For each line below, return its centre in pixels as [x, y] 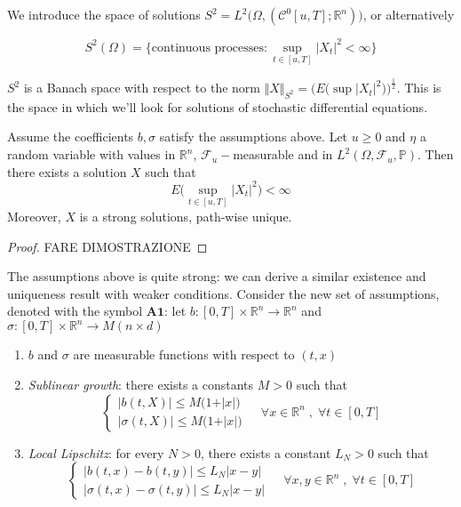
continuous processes [208, 48]
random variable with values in [91, 154]
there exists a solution [67, 171]
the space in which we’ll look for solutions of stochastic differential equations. [218, 106]
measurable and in [283, 154]
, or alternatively [409, 14]
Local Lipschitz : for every [96, 452]
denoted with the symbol [75, 311]
